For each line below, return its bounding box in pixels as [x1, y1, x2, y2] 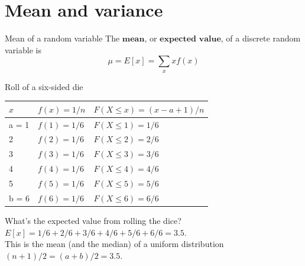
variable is [5, 43, 41, 56]
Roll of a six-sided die [5, 80, 83, 92]
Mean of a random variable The [5, 32, 120, 44]
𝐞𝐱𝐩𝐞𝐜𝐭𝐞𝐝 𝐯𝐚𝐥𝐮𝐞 [160, 35, 221, 44]
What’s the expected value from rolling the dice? [5, 214, 181, 226]
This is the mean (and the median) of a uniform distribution [5, 238, 224, 250]
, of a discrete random [220, 32, 301, 44]
